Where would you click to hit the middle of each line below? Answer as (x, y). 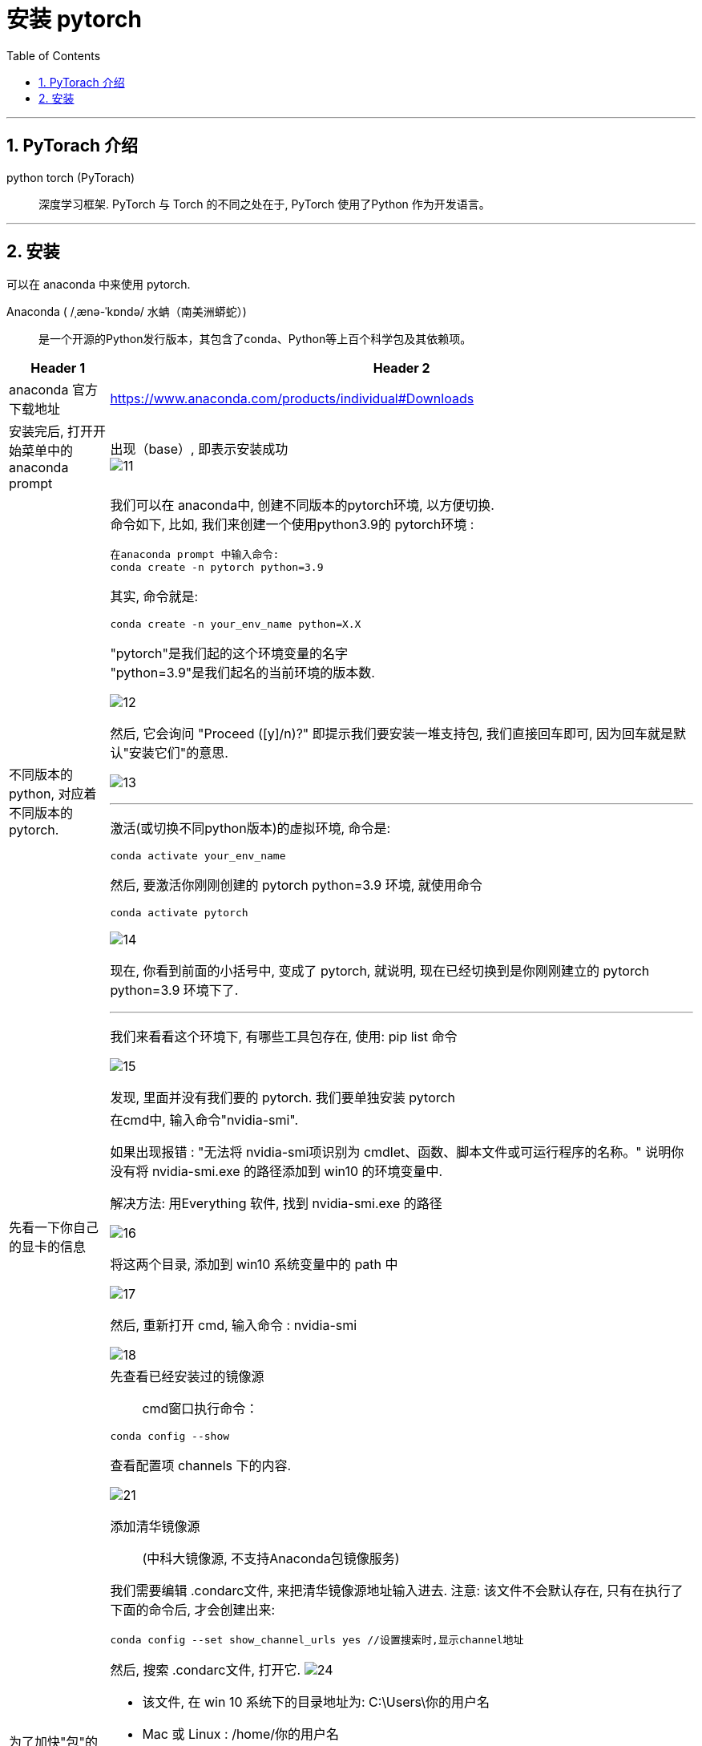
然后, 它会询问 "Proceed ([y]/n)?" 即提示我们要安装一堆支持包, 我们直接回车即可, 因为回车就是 (392, 734)
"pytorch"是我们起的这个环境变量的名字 (229, 654)
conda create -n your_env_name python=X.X (236, 624)
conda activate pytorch (179, 913)
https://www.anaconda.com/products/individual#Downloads (292, 399)
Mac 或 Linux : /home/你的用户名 (241, 1734)
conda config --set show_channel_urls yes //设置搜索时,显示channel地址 (317, 1640)
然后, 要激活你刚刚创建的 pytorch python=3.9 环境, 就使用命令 (296, 885)
